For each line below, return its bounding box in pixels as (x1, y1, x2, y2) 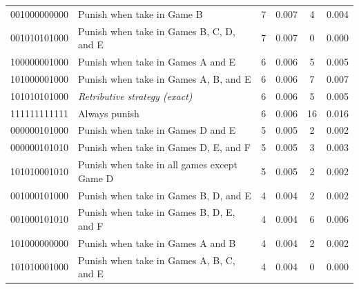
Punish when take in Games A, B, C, (78, 252, 235, 267)
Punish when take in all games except (78, 157, 237, 172)
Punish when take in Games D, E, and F (78, 140, 251, 155)
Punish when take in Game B (78, 6, 203, 21)
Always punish (78, 106, 139, 120)
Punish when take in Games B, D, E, (78, 205, 235, 219)
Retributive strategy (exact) (78, 88, 193, 103)
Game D (78, 170, 114, 185)
